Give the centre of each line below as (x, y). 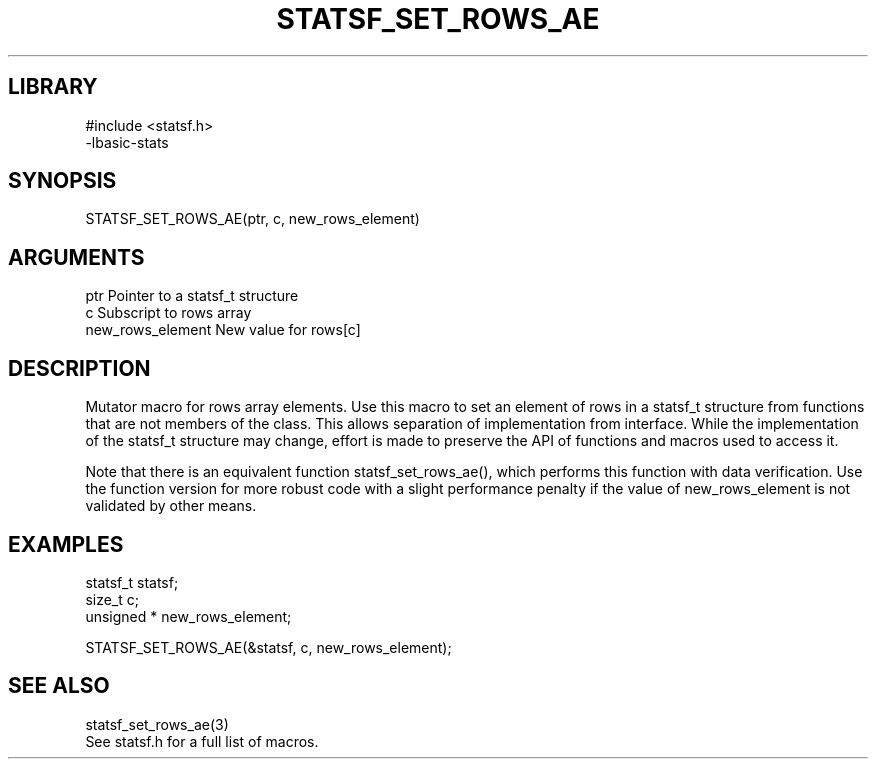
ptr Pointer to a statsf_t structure (192, 296)
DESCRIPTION (79, 368)
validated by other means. (171, 506)
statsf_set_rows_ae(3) (157, 724)
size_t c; (112, 599)
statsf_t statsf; (132, 582)
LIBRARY (53, 87)
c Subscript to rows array (168, 313)
